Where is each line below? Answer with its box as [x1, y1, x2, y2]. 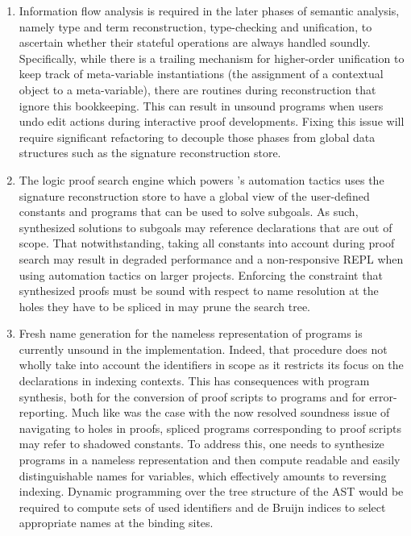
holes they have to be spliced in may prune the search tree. [19, 297, 310, 314]
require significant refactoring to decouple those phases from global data [19, 128, 376, 145]
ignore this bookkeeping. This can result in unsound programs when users [19, 97, 384, 114]
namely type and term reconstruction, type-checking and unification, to [19, 18, 372, 35]
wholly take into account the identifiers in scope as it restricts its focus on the [19, 356, 404, 373]
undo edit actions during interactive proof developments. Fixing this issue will [19, 113, 405, 130]
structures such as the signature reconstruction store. [19, 144, 281, 161]
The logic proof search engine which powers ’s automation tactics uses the [19, 171, 384, 188]
